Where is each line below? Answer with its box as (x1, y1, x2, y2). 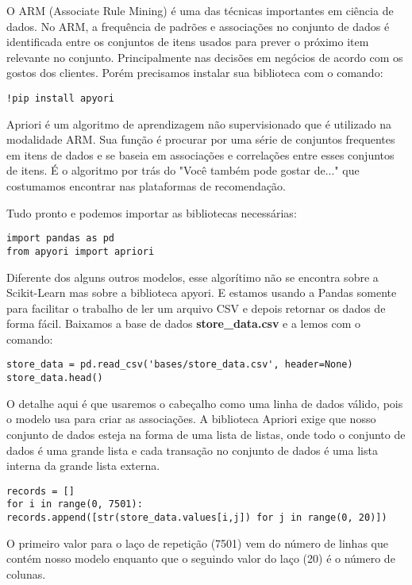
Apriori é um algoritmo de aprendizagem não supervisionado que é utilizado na (6, 115, 391, 132)
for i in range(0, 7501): (6, 498, 143, 510)
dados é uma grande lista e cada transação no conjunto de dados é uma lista (6, 441, 378, 458)
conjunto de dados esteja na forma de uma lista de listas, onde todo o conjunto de (6, 425, 406, 442)
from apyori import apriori (6, 245, 155, 257)
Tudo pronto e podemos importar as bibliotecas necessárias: (6, 204, 297, 221)
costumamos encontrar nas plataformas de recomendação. (6, 178, 286, 194)
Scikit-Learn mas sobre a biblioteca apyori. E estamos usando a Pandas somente (6, 284, 397, 301)
